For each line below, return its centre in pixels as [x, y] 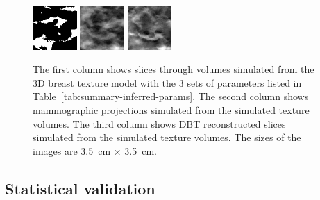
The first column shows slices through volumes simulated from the [174, 69]
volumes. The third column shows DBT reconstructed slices [159, 123]
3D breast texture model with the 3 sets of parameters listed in [167, 82]
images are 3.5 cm [72, 150]
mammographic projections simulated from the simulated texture [171, 109]
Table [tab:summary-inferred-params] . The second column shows [171, 96]
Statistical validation [80, 188]
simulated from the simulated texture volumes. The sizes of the [167, 137]
